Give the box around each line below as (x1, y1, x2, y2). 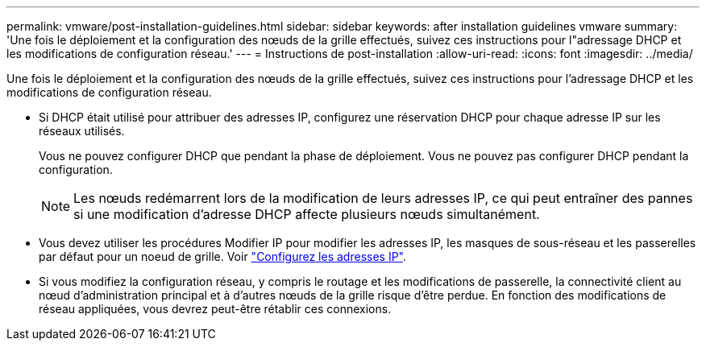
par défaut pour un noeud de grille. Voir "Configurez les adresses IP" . (39, 250, 407, 263)
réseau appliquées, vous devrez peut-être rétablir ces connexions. (39, 302, 392, 316)
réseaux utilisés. (39, 124, 125, 138)
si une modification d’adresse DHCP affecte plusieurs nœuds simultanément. (73, 206, 540, 222)
